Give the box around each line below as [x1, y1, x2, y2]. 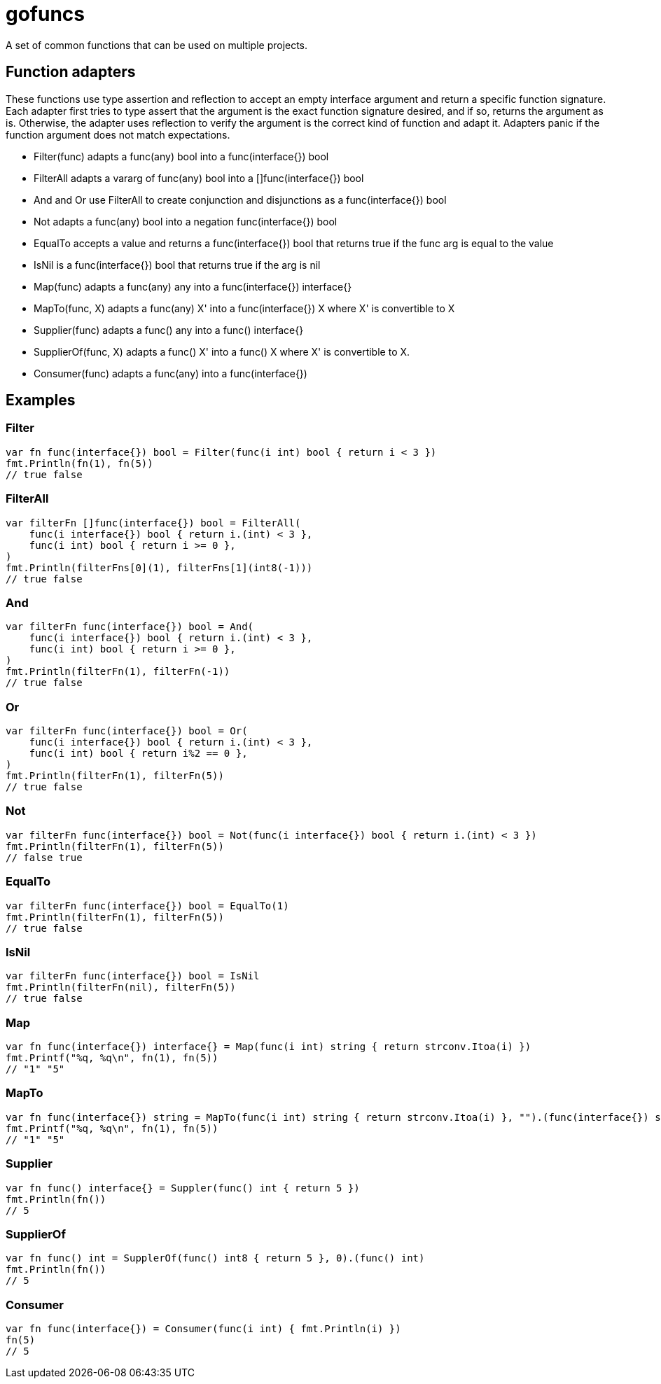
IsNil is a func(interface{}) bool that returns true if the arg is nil [34, 258, 321, 271]
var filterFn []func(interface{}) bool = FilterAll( [6, 517, 301, 529]
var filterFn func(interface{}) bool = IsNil [6, 970, 260, 982]
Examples [6, 391, 76, 410]
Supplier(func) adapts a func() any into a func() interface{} [34, 323, 304, 336]
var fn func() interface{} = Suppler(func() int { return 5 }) [6, 1182, 360, 1194]
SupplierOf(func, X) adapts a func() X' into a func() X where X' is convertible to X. [34, 345, 410, 358]
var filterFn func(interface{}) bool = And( [6, 621, 254, 633]
